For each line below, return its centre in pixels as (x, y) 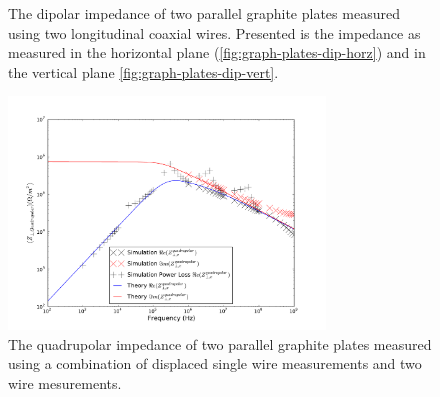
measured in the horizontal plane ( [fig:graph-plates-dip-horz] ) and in (217, 52)
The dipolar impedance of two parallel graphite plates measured (204, 13)
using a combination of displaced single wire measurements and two (215, 363)
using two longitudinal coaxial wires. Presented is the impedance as (214, 32)
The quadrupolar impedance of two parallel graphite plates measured (220, 343)
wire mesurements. (65, 382)
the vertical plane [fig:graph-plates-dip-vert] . (143, 71)
